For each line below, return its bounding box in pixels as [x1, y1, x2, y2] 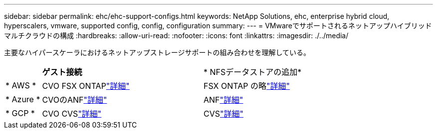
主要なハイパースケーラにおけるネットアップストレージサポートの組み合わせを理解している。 [4, 48, 311, 57]
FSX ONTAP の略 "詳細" [203, 81, 290, 91]
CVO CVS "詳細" [42, 109, 102, 119]
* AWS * [5, 80, 36, 90]
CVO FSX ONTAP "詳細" [42, 81, 130, 91]
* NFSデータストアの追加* [203, 67, 302, 77]
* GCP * [5, 108, 35, 118]
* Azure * [5, 94, 40, 104]
